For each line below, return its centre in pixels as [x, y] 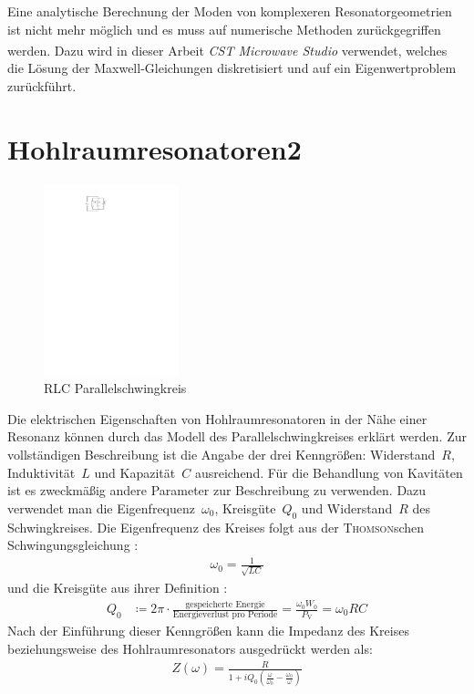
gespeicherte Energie [225, 604]
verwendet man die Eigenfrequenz [101, 508]
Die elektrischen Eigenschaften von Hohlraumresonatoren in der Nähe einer [217, 418]
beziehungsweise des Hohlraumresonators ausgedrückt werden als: [190, 648]
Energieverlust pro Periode [225, 615]
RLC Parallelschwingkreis [115, 388]
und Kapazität [135, 472]
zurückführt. [42, 86]
